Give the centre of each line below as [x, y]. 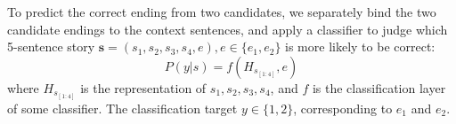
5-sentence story [51, 46]
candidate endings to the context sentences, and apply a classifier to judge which [228, 29]
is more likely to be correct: [360, 46]
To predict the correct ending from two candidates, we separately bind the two [222, 12]
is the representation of [143, 87]
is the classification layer [379, 87]
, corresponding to [343, 108]
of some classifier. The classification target [122, 108]
